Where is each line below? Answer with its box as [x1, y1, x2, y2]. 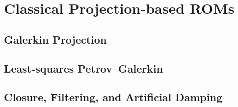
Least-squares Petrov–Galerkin [4, 60, 163, 76]
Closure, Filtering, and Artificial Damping [4, 89, 223, 105]
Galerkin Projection [4, 31, 107, 47]
